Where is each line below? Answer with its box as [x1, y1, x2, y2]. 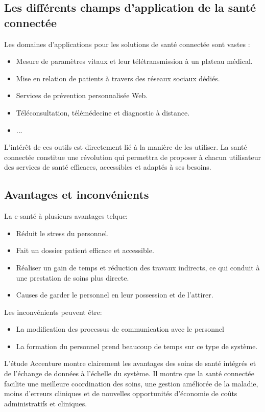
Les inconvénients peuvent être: [4, 306, 102, 317]
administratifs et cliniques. [4, 398, 87, 408]
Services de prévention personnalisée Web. [16, 90, 148, 101]
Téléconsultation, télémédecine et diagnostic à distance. [16, 107, 190, 118]
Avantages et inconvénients [4, 187, 149, 202]
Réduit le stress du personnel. [16, 227, 109, 238]
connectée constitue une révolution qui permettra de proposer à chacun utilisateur [4, 151, 261, 162]
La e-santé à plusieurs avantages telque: [4, 211, 128, 221]
